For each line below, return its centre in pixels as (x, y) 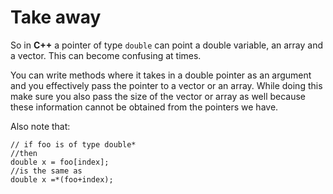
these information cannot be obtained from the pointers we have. (144, 107)
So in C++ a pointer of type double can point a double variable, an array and (167, 45)
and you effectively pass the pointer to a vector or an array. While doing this (166, 85)
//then (24, 153)
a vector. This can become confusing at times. (106, 55)
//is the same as (46, 171)
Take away (56, 17)
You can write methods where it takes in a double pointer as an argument (161, 75)
